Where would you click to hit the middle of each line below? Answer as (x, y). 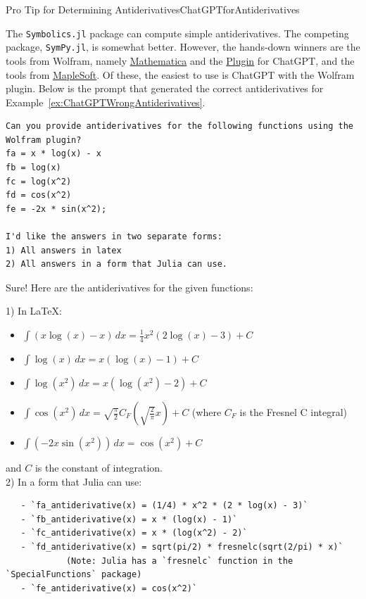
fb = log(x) (33, 168)
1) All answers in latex (64, 250)
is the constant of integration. (99, 467)
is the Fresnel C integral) (294, 412)
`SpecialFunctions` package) (74, 575)
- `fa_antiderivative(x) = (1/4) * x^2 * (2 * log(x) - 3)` (164, 506)
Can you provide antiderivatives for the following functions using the (179, 126)
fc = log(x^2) (39, 181)
